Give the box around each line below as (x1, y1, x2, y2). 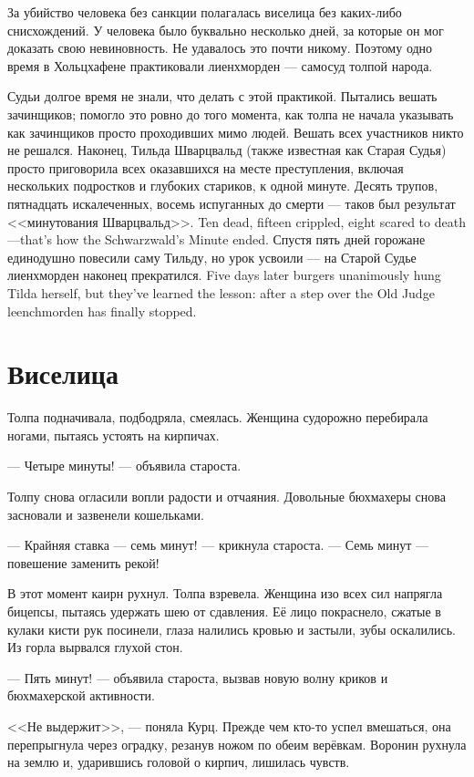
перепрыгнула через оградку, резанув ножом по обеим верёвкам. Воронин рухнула (7, 734, 467, 753)
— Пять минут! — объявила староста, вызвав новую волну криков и (7, 668, 388, 687)
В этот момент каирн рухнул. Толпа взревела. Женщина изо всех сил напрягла (7, 584, 443, 603)
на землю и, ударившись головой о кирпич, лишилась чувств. (7, 752, 350, 772)
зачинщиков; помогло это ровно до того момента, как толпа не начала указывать (7, 104, 454, 123)
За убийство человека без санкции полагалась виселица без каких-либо (7, 3, 402, 21)
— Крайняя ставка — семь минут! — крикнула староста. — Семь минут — (7, 535, 428, 554)
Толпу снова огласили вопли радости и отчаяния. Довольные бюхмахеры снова (7, 487, 446, 505)
